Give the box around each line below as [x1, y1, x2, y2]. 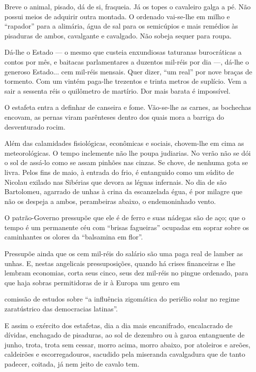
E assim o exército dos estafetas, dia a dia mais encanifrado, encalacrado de [4, 320, 233, 330]
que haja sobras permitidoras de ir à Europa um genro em [4, 277, 180, 287]
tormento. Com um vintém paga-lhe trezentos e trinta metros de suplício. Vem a [4, 76, 247, 86]
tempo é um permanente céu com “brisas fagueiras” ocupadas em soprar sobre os [4, 222, 249, 232]
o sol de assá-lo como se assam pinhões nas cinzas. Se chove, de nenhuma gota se [4, 157, 248, 168]
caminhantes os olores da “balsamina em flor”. [4, 232, 143, 242]
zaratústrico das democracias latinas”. [4, 304, 118, 314]
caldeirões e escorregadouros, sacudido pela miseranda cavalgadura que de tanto [4, 349, 246, 359]
